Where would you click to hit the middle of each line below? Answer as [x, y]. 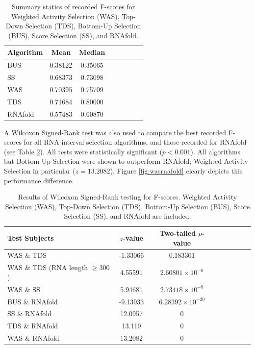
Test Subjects [31, 237]
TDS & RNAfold [33, 326]
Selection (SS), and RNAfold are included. [127, 216]
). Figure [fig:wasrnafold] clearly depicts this [176, 171]
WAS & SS [24, 289]
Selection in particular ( [40, 171]
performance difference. [39, 180]
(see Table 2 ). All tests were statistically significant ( [83, 151]
